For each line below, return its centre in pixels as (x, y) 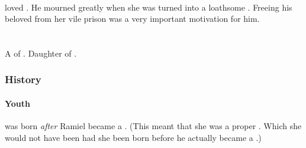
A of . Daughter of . (41, 53)
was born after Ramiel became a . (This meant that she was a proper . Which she (153, 126)
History (23, 79)
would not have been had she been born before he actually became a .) (133, 137)
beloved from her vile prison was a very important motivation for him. (132, 19)
